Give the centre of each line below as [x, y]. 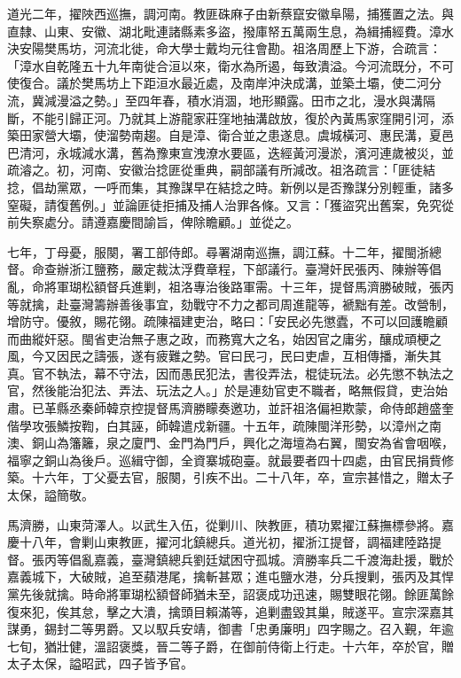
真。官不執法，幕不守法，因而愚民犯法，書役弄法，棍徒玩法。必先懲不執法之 [230, 373]
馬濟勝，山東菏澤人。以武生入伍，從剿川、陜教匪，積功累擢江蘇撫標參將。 [224, 524]
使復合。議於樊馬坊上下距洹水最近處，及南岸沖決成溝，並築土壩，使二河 [218, 83]
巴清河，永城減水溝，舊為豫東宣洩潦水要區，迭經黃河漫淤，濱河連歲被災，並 [230, 152]
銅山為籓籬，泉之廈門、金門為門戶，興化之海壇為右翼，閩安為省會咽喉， [242, 443]
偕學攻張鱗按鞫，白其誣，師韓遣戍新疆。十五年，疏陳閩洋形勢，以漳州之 [218, 425]
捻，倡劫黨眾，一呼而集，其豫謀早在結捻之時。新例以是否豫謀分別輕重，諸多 [230, 187]
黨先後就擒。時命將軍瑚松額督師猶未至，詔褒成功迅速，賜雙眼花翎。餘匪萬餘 [230, 594]
